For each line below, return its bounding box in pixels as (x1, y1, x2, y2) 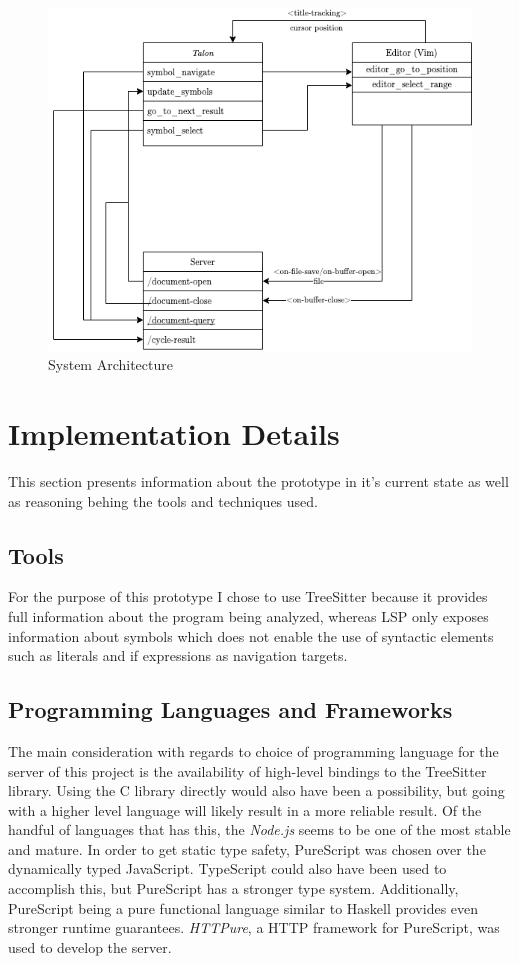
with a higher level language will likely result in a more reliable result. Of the (8, 799, 482, 820)
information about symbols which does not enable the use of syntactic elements (8, 625, 494, 646)
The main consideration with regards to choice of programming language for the (8, 740, 499, 761)
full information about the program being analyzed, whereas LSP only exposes (8, 605, 489, 626)
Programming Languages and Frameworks (8, 694, 453, 725)
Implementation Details (8, 413, 340, 453)
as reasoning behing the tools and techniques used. (8, 490, 318, 511)
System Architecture (48, 354, 173, 375)
